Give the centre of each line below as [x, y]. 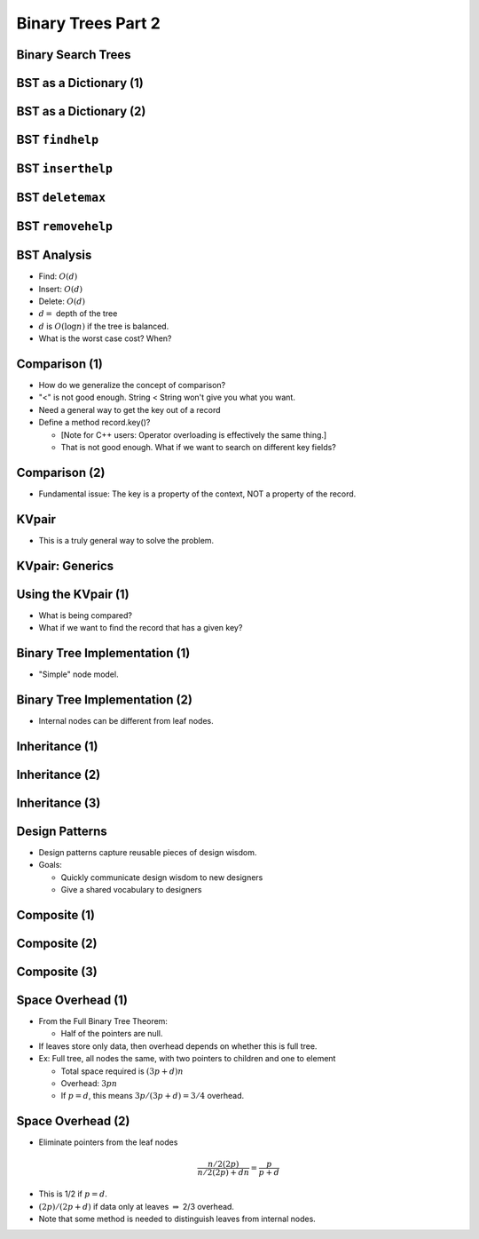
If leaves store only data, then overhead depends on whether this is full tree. [178, 1046]
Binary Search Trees [74, 55]
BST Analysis [54, 255]
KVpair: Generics [65, 565]
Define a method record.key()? [94, 423]
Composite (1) [56, 915]
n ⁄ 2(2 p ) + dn [224, 1173]
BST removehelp [64, 226]
